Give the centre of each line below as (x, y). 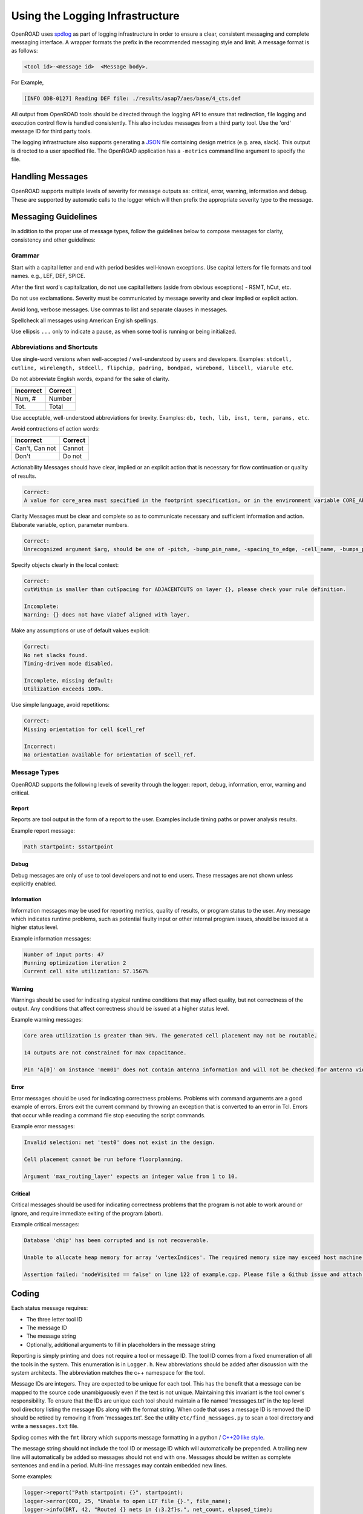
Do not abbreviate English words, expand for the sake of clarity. (90, 379)
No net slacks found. (56, 655)
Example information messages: (51, 938)
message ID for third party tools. (51, 131)
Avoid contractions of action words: (55, 429)
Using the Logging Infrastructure (95, 16)
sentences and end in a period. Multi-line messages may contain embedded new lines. (119, 1465)
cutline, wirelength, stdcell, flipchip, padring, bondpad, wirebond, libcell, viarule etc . (152, 368)
